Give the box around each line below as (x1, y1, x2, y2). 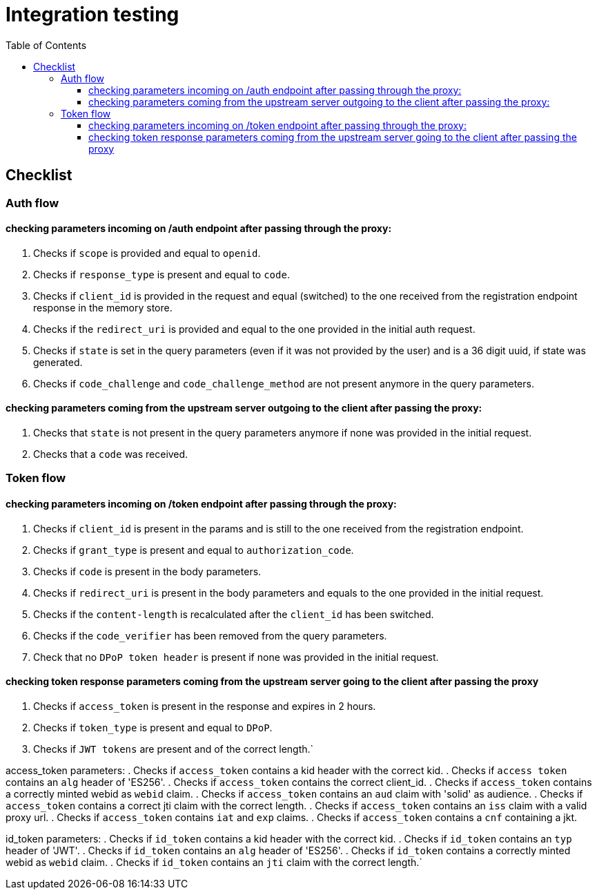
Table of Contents (6, 39, 87, 51)
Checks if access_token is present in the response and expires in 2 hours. (33, 700, 376, 712)
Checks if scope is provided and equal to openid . (33, 247, 261, 259)
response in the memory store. (33, 301, 173, 314)
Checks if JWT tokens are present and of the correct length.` (33, 742, 314, 755)
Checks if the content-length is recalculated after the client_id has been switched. (33, 608, 434, 620)
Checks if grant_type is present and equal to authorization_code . (33, 543, 354, 556)
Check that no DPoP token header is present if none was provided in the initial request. (33, 651, 439, 663)
